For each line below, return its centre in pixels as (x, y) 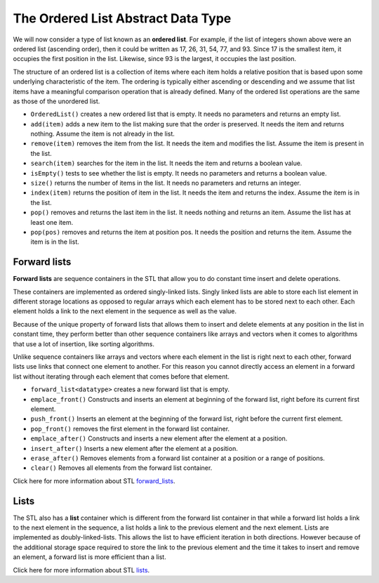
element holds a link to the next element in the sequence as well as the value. (125, 311)
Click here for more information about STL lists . (81, 570)
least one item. (52, 222)
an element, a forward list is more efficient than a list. (89, 557)
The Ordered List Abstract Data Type (122, 18)
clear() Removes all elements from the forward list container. (121, 468)
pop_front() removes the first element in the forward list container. (130, 428)
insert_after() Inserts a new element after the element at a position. (134, 448)
